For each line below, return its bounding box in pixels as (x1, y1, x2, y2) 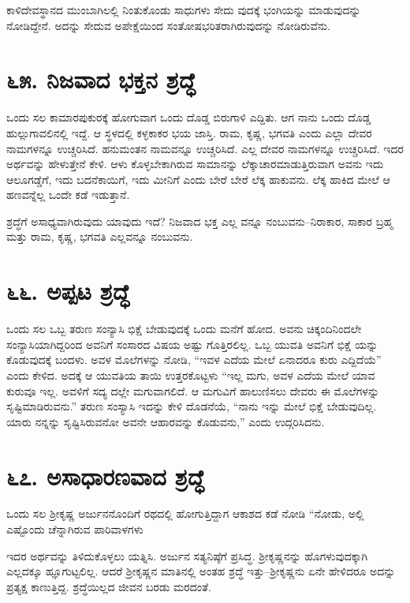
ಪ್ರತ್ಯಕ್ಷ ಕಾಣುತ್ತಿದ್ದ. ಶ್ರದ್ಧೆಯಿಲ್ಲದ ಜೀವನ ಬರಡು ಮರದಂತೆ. (6, 578, 211, 594)
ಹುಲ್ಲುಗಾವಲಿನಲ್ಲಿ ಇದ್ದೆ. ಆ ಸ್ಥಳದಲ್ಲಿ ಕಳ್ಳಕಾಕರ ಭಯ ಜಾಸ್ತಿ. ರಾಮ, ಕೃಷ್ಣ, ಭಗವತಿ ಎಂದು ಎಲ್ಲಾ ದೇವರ (6, 124, 372, 140)
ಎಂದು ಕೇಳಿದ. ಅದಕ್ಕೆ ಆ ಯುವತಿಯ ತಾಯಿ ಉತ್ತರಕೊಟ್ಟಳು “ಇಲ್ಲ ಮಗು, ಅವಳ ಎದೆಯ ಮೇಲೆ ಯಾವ (6, 366, 375, 383)
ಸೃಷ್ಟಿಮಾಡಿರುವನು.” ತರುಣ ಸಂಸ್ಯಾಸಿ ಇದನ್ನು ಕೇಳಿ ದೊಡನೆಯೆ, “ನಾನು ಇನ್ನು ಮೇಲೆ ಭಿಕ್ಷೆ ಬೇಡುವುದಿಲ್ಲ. (6, 398, 377, 414)
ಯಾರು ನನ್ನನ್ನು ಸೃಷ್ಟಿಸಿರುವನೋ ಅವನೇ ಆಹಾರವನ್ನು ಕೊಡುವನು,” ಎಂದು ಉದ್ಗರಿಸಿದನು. (6, 413, 325, 429)
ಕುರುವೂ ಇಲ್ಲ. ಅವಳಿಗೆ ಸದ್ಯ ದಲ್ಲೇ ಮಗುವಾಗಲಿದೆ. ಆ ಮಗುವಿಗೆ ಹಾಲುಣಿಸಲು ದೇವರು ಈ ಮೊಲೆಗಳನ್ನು (6, 382, 380, 399)
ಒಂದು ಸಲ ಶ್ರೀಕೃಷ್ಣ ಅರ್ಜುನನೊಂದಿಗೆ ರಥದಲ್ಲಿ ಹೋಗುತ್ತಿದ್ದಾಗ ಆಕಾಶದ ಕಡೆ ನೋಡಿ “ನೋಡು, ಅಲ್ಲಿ (6, 505, 364, 522)
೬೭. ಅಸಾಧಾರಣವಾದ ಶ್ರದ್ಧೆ (6, 459, 204, 492)
